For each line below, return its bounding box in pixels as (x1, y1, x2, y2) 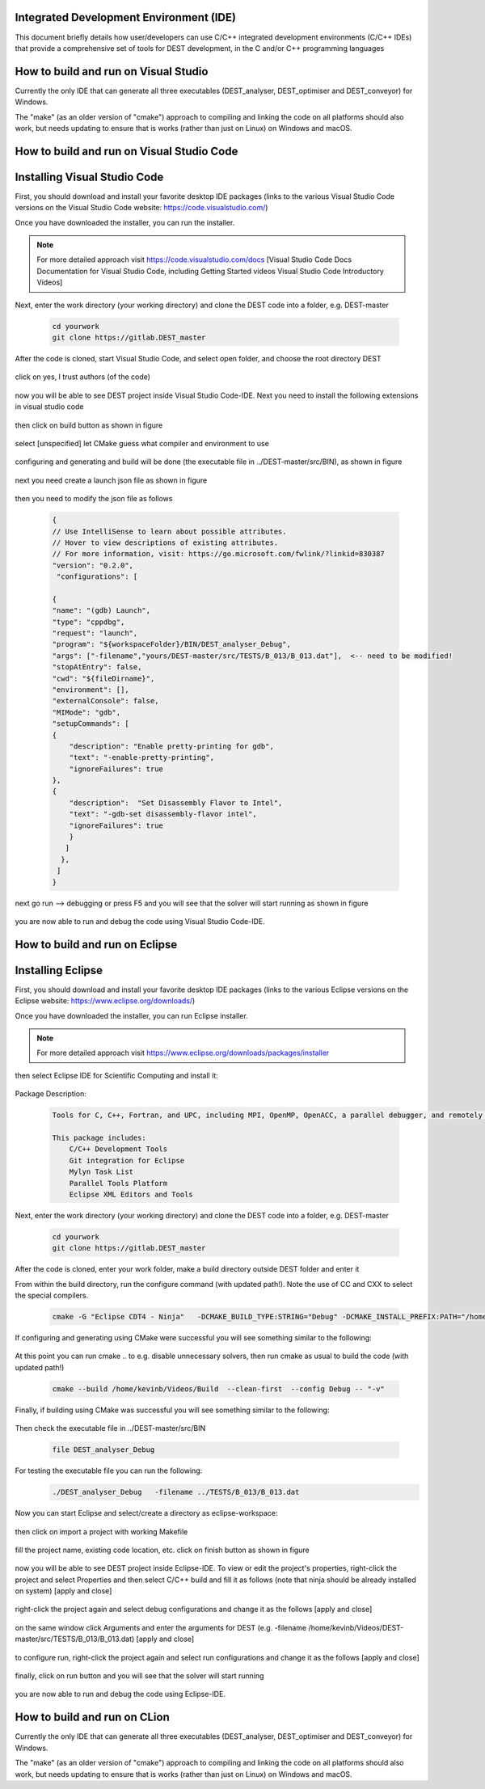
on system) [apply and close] (15, 1586, 112, 1596)
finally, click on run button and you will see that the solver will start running (15, 1671, 264, 1681)
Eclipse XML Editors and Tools (69, 1189, 193, 1199)
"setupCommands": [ (52, 719, 129, 728)
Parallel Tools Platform (69, 1179, 168, 1188)
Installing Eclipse (15, 963, 103, 977)
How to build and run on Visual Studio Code (15, 144, 238, 158)
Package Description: (15, 1089, 86, 1099)
